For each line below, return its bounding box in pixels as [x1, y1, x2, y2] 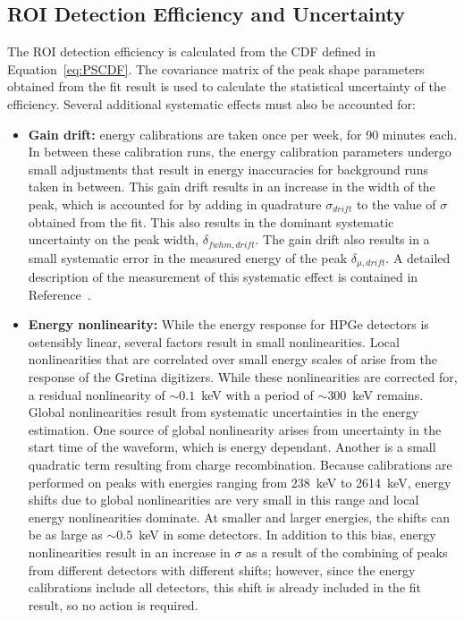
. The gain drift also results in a [255, 230, 430, 249]
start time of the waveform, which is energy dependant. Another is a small [28, 437, 436, 456]
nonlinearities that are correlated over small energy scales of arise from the [28, 350, 438, 369]
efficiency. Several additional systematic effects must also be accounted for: [7, 94, 416, 113]
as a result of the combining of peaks [246, 542, 448, 561]
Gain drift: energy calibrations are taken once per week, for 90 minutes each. [28, 124, 458, 143]
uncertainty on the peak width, [28, 230, 199, 249]
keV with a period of [201, 385, 314, 403]
